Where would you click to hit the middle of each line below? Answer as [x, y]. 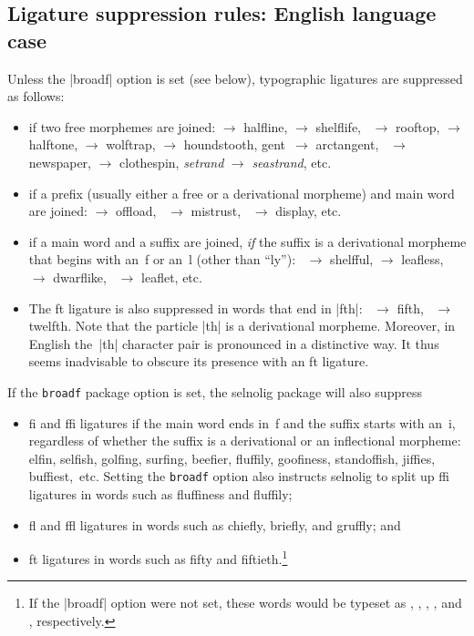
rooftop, [418, 126]
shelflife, [338, 126]
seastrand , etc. [292, 162]
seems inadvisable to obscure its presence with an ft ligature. [199, 361]
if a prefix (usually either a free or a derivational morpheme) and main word [242, 193]
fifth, [410, 308]
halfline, [266, 126]
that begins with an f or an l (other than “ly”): [162, 259]
